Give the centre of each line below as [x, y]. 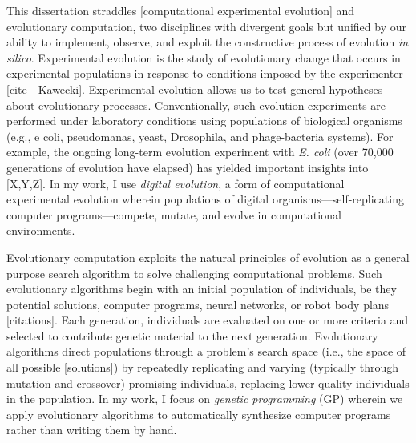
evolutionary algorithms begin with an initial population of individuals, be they [202, 289]
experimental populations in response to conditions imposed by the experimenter [205, 73]
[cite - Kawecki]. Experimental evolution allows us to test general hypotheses [195, 89]
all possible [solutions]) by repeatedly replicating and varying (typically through [202, 367]
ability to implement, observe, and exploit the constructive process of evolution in [208, 42]
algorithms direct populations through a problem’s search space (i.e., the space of [206, 351]
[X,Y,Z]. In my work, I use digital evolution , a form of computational [176, 183]
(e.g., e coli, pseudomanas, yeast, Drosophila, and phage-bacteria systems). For [200, 136]
